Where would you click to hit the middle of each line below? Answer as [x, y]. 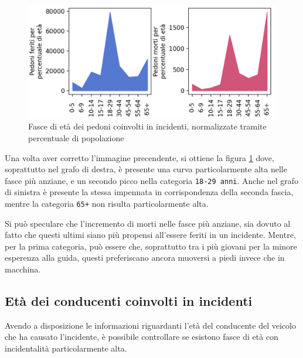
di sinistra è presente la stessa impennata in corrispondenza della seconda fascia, [149, 192]
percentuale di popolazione [76, 137]
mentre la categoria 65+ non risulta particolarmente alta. [107, 203]
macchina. [23, 269]
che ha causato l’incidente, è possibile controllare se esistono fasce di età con [142, 337]
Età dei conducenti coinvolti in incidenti [129, 301]
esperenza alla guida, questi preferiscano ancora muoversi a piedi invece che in [145, 258]
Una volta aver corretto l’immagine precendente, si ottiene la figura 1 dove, [139, 157]
